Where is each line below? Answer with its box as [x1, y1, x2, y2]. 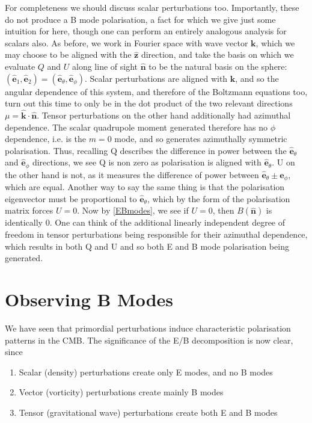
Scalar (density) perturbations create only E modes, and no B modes [19, 365, 273, 378]
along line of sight [72, 60, 138, 72]
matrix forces [5, 204, 54, 217]
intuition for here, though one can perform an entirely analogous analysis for [5, 25, 287, 37]
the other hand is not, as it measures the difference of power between [5, 168, 259, 181]
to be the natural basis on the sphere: [148, 60, 287, 72]
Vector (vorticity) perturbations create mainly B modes [19, 386, 224, 398]
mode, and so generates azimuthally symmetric [114, 132, 287, 145]
